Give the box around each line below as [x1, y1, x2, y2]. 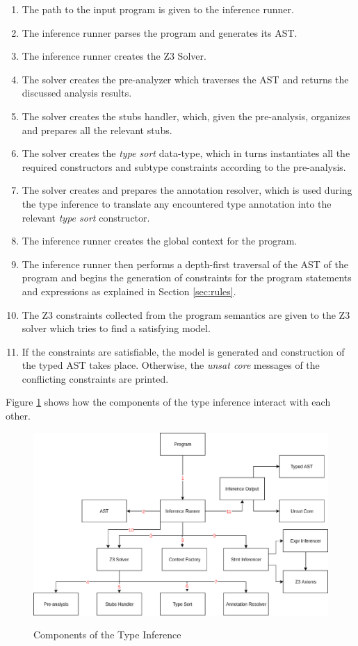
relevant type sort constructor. [22, 210, 150, 224]
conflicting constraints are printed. [22, 371, 169, 386]
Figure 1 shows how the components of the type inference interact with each [6, 395, 331, 409]
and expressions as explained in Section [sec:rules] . [22, 283, 236, 298]
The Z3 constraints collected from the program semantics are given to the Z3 [22, 307, 350, 322]
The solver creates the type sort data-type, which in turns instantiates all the [22, 146, 350, 160]
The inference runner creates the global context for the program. [22, 233, 298, 248]
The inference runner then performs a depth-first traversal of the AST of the [22, 256, 348, 271]
